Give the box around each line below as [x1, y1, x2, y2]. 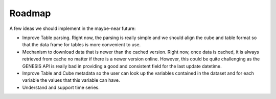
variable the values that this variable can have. [22, 77, 120, 83]
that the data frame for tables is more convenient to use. [22, 42, 141, 48]
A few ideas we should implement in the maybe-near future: [9, 25, 136, 31]
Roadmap [9, 8, 51, 19]
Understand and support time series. [22, 84, 100, 90]
